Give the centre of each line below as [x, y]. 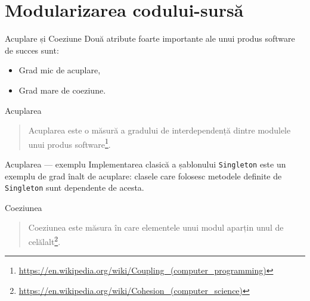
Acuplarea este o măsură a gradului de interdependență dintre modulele [159, 130]
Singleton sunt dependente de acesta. [75, 187]
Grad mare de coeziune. [62, 90]
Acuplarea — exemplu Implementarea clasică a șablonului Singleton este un [145, 164]
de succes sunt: [32, 50]
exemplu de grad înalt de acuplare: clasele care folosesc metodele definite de [143, 176]
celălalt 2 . [44, 241]
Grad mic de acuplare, [60, 70]
